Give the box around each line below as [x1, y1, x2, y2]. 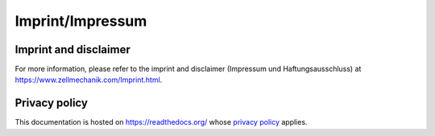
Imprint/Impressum [14, 12, 147, 30]
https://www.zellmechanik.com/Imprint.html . [14, 75, 163, 84]
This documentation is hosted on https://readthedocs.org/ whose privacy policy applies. [14, 117, 308, 127]
